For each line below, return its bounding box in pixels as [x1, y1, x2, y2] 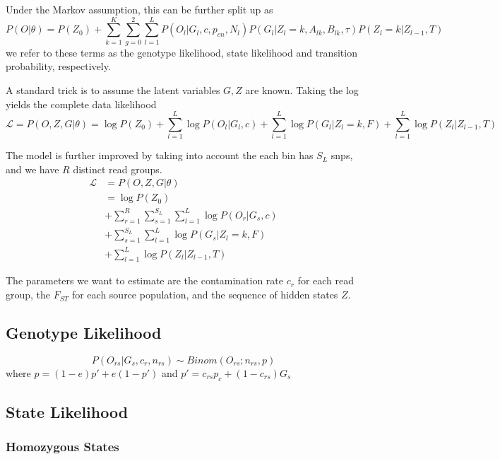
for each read [297, 273, 355, 288]
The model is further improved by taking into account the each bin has [6, 148, 314, 163]
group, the [6, 287, 51, 302]
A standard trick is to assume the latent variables [6, 82, 220, 97]
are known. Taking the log [245, 82, 359, 97]
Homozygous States [6, 438, 119, 455]
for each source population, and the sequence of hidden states [71, 287, 338, 302]
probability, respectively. [6, 59, 111, 74]
